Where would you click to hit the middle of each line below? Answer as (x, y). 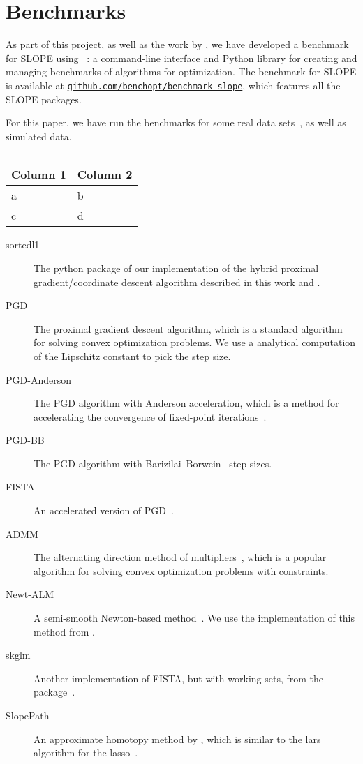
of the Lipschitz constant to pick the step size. (132, 355)
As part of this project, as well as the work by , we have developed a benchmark (177, 44)
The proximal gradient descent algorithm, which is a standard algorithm (188, 328)
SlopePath (28, 715)
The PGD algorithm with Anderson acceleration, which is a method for (186, 403)
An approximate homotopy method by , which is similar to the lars (177, 739)
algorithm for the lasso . (86, 752)
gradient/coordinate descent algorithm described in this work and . (177, 282)
